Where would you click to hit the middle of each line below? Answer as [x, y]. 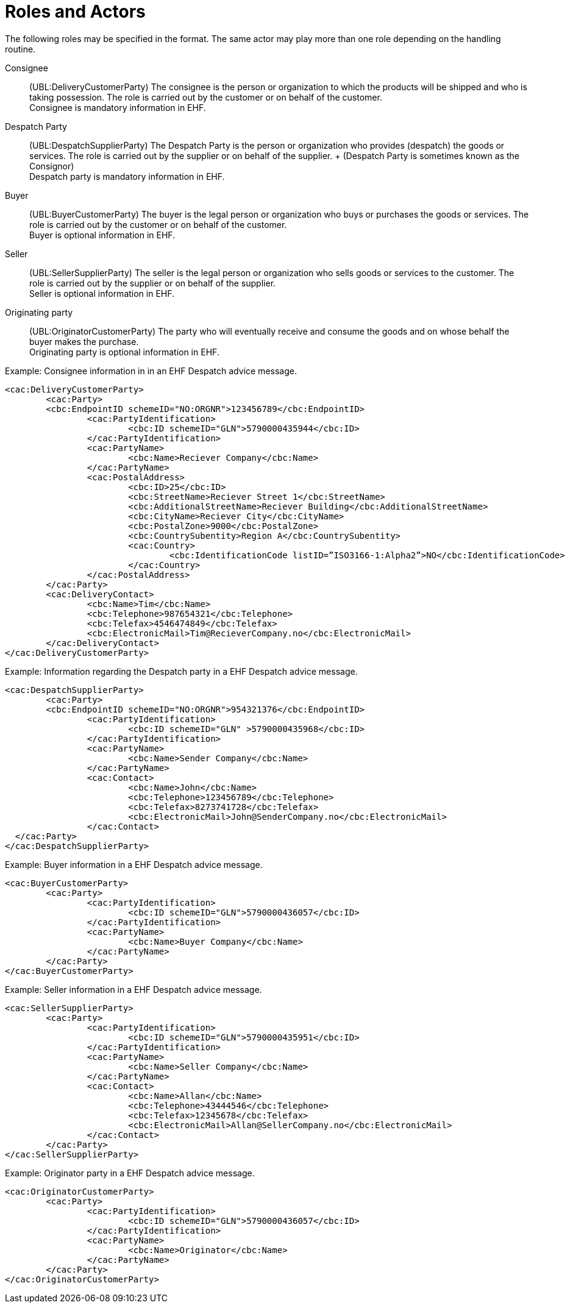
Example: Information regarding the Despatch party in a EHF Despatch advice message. [181, 671]
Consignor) [52, 166]
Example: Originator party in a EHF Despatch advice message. [130, 1173]
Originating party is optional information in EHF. [124, 352]
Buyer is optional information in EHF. [102, 235]
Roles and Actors [75, 12]
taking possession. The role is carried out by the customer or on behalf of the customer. [206, 97]
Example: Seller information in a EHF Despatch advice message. [134, 989]
